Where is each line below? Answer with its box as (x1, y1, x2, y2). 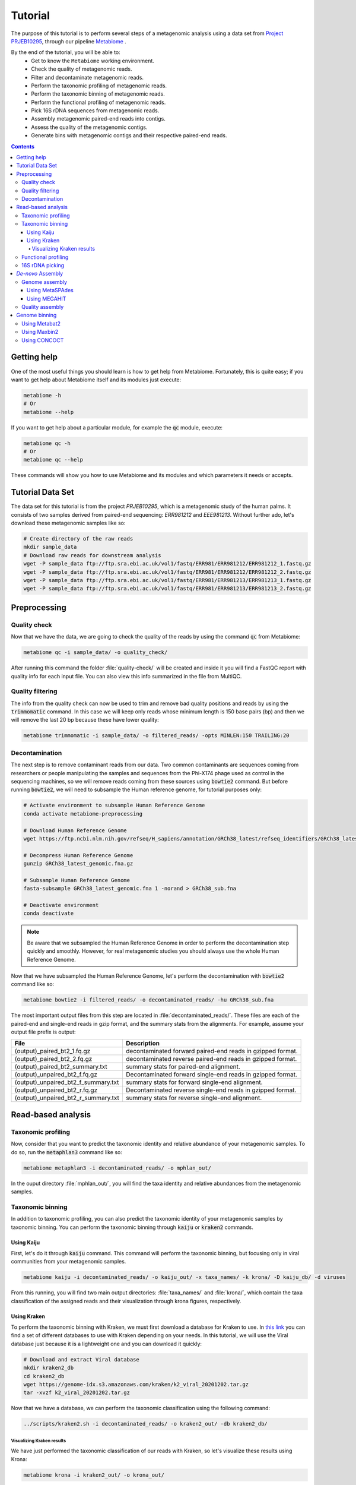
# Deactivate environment (23, 902, 99, 909)
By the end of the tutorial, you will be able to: (11, 49, 121, 56)
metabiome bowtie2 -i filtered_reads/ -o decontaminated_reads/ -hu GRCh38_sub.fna (23, 997, 274, 1003)
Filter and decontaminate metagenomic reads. (31, 74, 144, 81)
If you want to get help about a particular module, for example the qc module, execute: (11, 424, 223, 431)
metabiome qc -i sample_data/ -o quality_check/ (23, 649, 168, 656)
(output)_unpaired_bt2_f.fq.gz (14, 1070, 97, 1079)
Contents (11, 143, 35, 150)
